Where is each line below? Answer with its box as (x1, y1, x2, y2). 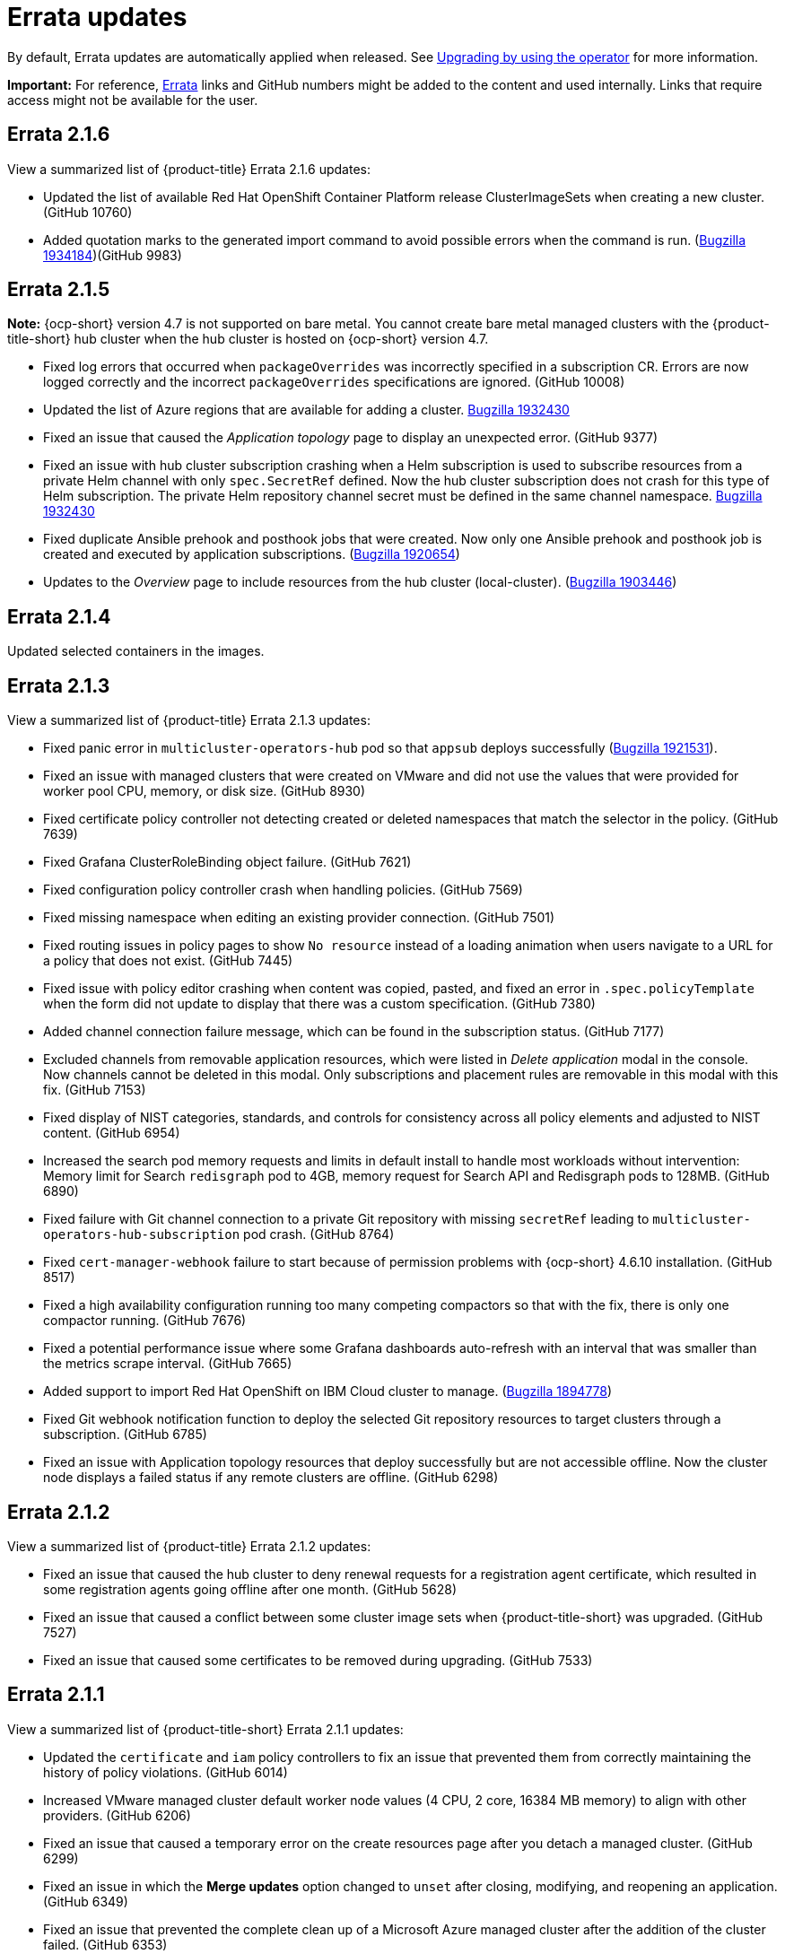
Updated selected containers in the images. (7, 643, 265, 659)
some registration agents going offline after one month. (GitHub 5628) (43, 1581, 458, 1597)
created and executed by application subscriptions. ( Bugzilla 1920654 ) (43, 546, 460, 563)
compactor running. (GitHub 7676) (43, 1313, 247, 1329)
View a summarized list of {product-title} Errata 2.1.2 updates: (7, 1538, 371, 1554)
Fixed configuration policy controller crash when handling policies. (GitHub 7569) (43, 882, 523, 898)
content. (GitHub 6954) (43, 1125, 180, 1141)
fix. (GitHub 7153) (43, 1082, 146, 1098)
